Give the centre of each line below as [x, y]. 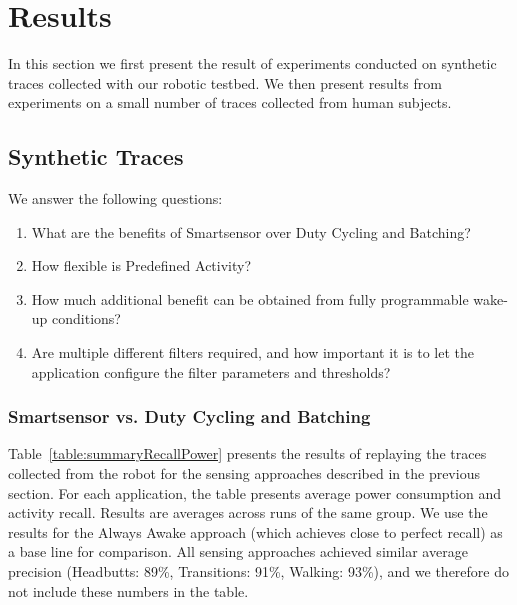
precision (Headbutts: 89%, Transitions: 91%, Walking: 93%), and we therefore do [258, 571]
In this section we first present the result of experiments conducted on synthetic [252, 63]
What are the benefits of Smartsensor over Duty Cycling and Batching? [251, 231]
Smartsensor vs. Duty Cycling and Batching [189, 416]
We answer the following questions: [115, 198]
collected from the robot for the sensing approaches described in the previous [244, 473]
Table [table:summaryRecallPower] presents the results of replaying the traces [247, 453]
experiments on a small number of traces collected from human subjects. [230, 102]
